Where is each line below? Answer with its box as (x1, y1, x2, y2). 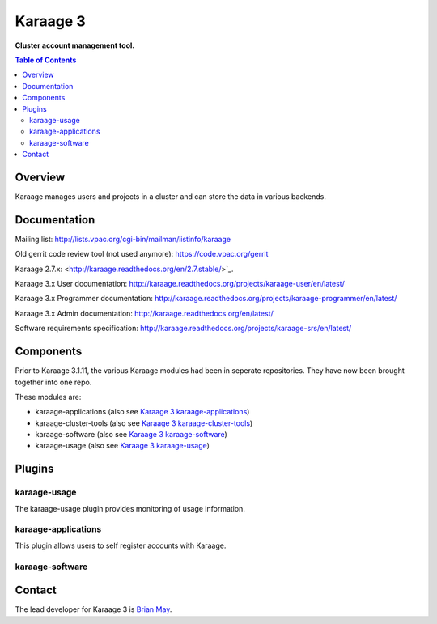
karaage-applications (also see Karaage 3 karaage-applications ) (35, 407, 250, 417)
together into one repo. (15, 377, 92, 387)
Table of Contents (15, 55, 77, 65)
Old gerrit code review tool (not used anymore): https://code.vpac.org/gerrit (15, 249, 269, 259)
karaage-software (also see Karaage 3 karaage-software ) (35, 430, 228, 439)
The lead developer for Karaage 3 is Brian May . (15, 605, 172, 614)
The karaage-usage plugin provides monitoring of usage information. (15, 503, 246, 513)
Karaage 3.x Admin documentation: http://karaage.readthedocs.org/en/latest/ (15, 308, 274, 318)
